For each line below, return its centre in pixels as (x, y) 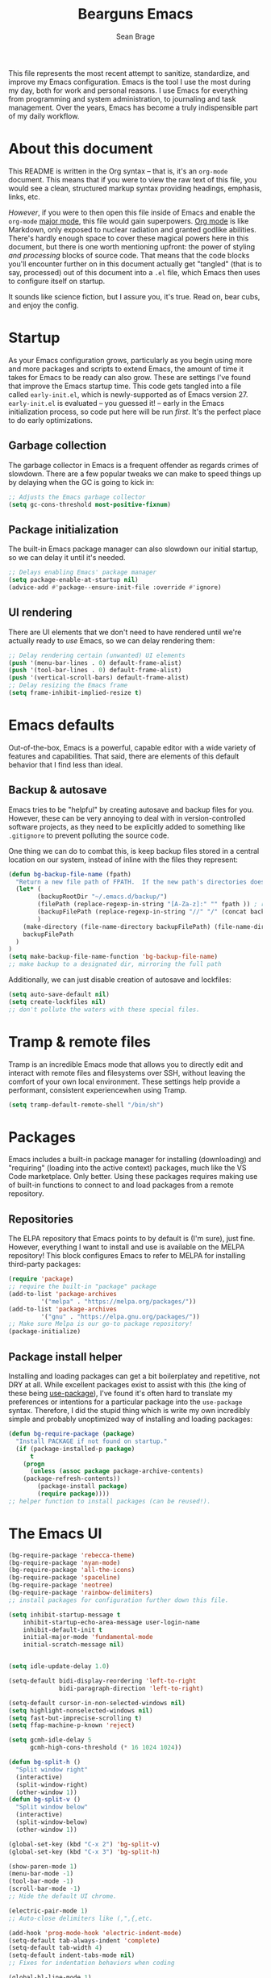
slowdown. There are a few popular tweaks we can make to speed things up (135, 474)
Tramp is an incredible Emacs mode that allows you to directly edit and (126, 1064)
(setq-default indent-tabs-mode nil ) (72, 1955)
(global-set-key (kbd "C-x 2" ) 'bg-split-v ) (84, 1844)
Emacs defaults (61, 725)
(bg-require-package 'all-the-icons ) (72, 1570)
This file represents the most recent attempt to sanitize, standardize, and (129, 73)
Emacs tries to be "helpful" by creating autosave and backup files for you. (131, 809)
